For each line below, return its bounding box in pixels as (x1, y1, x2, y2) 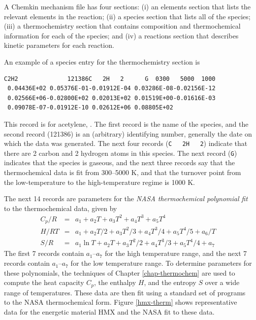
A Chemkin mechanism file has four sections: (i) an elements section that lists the (4, 1, 251, 11)
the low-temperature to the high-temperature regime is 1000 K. (4, 177, 195, 187)
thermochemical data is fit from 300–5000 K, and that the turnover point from (4, 167, 241, 178)
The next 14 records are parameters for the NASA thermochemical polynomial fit (4, 193, 248, 204)
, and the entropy (144, 277, 196, 287)
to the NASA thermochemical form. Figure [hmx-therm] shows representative (4, 297, 237, 307)
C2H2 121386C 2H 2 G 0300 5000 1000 (4, 75, 216, 82)
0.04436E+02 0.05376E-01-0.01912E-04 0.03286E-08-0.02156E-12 (7, 85, 216, 92)
